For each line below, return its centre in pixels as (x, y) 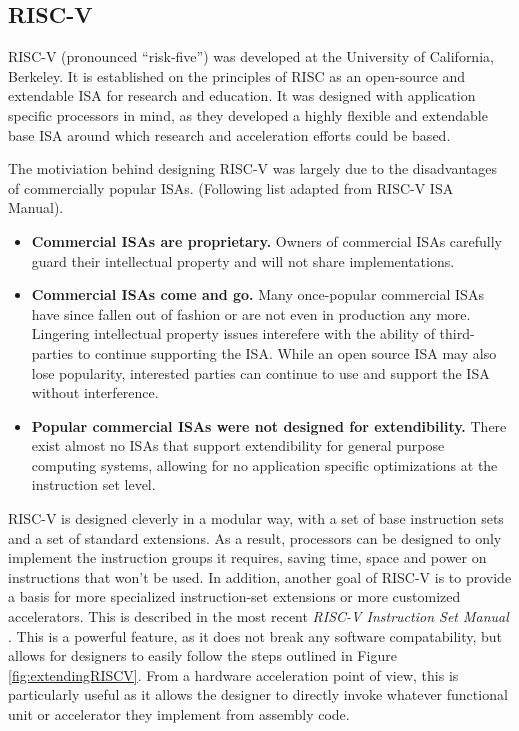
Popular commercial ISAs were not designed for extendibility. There (269, 425)
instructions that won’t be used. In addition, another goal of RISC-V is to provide (260, 576)
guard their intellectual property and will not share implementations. (243, 260)
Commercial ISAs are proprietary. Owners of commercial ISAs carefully (266, 240)
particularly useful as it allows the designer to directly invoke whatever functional (258, 694)
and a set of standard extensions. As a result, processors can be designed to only (255, 537)
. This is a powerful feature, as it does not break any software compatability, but (255, 635)
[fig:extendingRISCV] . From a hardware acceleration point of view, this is (233, 674)
